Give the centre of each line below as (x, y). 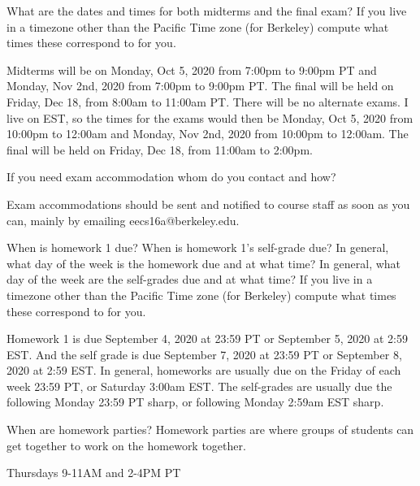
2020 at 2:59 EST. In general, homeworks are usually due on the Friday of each (204, 370)
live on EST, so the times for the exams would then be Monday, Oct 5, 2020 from (210, 117)
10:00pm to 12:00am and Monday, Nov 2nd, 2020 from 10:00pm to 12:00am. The (208, 134)
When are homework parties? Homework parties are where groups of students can (210, 430)
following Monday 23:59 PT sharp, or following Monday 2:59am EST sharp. (195, 402)
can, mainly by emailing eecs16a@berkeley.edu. (123, 220)
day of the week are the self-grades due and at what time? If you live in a (190, 279)
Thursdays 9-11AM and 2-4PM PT (94, 473)
